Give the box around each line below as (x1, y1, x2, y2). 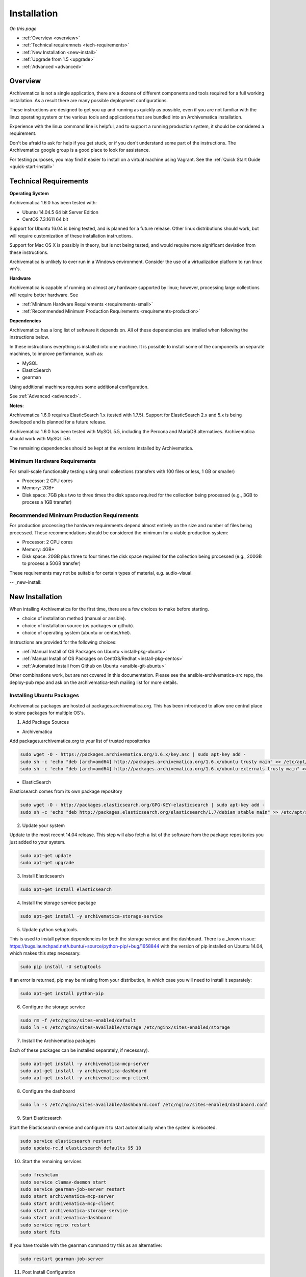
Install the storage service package (22, 900, 96, 906)
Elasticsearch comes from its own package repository (9, 788, 122, 794)
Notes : (9, 403, 24, 409)
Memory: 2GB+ (22, 485, 55, 491)
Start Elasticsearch (22, 1115, 62, 1121)
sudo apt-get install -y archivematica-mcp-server (20, 1060, 150, 1067)
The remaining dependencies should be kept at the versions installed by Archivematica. (9, 445, 194, 451)
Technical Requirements (9, 177, 89, 185)
